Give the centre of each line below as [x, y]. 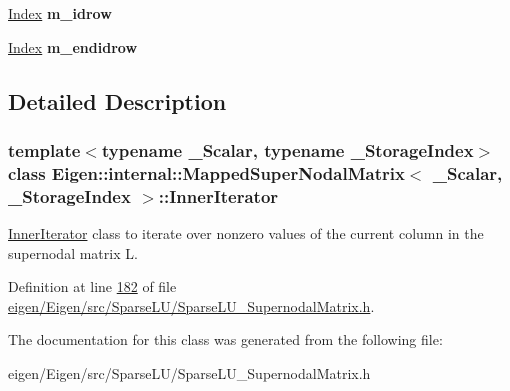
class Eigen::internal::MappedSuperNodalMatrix [206, 172]
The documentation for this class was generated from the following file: [225, 339]
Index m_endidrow [73, 46]
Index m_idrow [60, 13]
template [44, 149]
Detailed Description [117, 100]
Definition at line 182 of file [92, 286]
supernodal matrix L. [73, 252]
